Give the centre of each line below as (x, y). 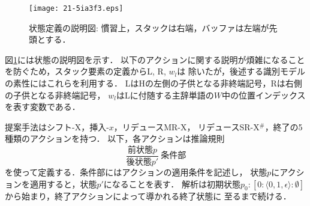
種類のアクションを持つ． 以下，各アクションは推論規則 (115, 138)
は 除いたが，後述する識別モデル (241, 71)
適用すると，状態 (63, 183)
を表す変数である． (43, 107)
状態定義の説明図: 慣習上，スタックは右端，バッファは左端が (149, 27)
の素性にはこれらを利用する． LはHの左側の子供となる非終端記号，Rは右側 (154, 83)
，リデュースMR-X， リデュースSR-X (186, 126)
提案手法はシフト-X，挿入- (57, 126)
